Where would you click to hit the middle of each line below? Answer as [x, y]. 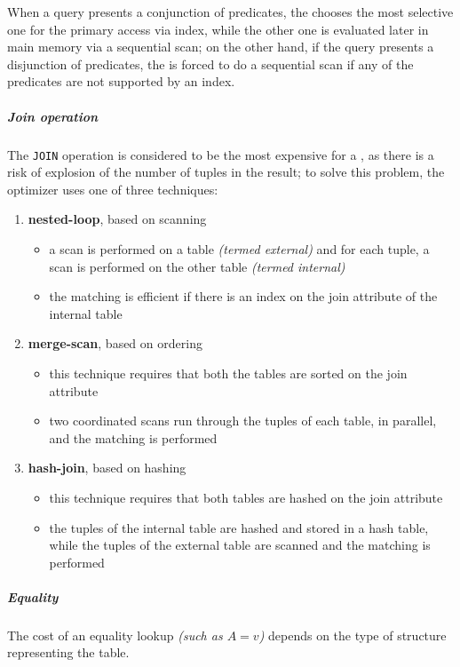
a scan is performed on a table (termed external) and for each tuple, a [239, 248]
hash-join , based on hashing [107, 468]
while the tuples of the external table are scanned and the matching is [240, 545]
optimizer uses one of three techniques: [113, 189]
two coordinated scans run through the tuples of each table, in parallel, [243, 421]
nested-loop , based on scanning [117, 219]
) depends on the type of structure [353, 635]
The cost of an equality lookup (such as [115, 635]
